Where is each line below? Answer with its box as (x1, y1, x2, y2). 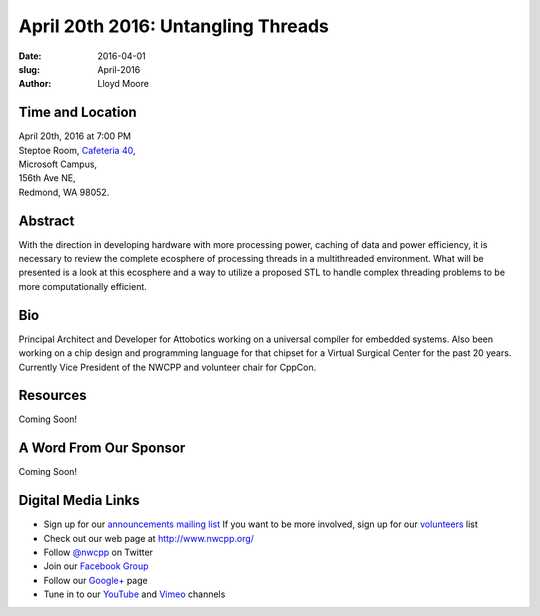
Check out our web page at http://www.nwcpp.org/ (43, 532, 255, 544)
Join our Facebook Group (43, 560, 149, 572)
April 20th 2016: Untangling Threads (18, 15, 330, 37)
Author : (18, 78, 52, 90)
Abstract (18, 212, 75, 229)
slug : (18, 63, 40, 75)
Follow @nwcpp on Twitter (43, 546, 154, 559)
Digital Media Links (18, 492, 140, 509)
